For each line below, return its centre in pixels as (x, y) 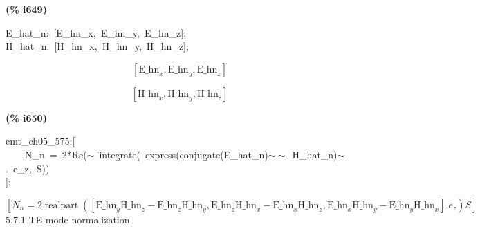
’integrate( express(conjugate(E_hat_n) (182, 154)
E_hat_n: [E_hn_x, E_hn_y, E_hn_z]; (96, 32)
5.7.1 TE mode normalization (68, 219)
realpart (62, 205)
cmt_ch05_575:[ (40, 141)
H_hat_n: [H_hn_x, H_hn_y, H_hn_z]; (97, 46)
